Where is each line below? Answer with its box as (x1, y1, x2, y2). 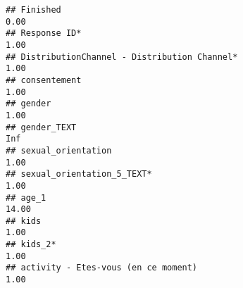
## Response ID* (6, 28, 82, 39)
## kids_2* (6, 239, 56, 250)
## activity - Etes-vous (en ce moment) (6, 263, 198, 273)
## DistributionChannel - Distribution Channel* (6, 51, 238, 62)
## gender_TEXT (6, 122, 77, 132)
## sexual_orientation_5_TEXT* (6, 169, 152, 180)
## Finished (6, 5, 61, 15)
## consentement (6, 75, 82, 85)
